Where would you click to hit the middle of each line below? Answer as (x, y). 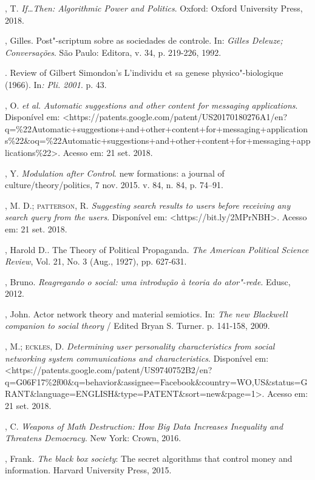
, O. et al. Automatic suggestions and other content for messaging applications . (151, 105)
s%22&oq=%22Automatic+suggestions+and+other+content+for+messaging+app (158, 140)
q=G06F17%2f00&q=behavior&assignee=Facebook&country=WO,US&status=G (156, 381)
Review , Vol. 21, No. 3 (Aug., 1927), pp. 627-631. (96, 261)
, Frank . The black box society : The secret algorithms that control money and (149, 458)
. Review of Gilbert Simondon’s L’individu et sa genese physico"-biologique (144, 73)
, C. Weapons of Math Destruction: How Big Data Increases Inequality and (144, 426)
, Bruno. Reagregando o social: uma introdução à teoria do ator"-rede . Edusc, (148, 281)
